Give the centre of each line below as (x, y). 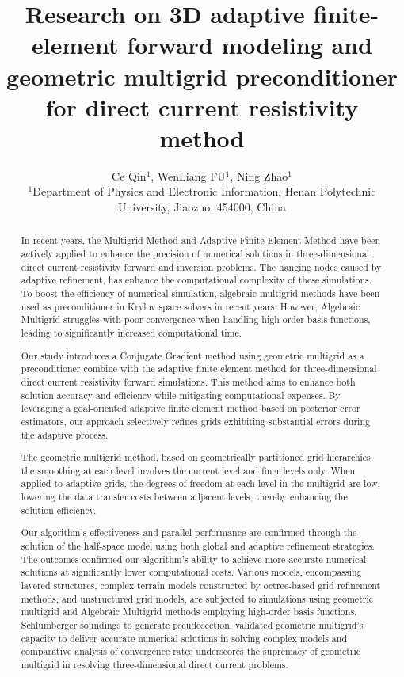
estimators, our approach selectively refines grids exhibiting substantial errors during (195, 421)
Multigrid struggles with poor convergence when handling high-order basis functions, (196, 319)
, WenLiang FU (188, 175)
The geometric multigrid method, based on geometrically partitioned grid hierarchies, (197, 457)
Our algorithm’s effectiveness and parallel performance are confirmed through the (189, 532)
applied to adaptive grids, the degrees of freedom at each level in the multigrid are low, (200, 483)
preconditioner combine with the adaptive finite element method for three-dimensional (199, 369)
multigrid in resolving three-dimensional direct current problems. (154, 664)
